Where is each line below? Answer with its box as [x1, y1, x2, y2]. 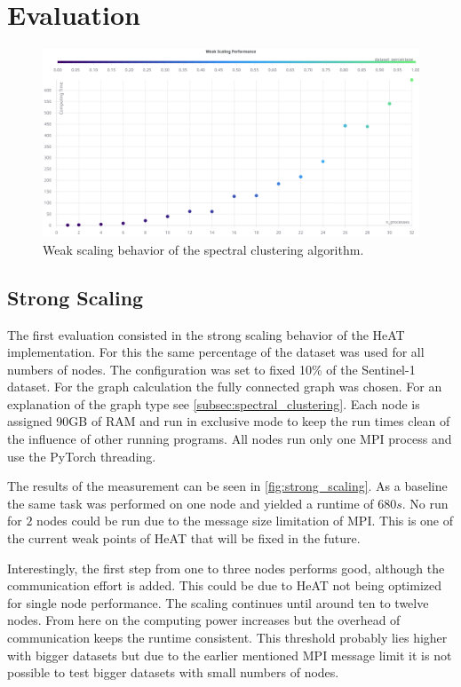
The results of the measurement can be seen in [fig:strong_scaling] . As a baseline [7, 477, 448, 495]
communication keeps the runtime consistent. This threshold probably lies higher [7, 628, 448, 647]
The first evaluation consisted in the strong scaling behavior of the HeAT [7, 325, 405, 343]
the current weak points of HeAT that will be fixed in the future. [7, 529, 361, 548]
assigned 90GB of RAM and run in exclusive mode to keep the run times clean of [7, 412, 450, 430]
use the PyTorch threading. [7, 446, 156, 465]
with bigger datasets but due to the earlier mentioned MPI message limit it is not [7, 645, 452, 664]
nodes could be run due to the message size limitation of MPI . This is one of [36, 511, 454, 530]
